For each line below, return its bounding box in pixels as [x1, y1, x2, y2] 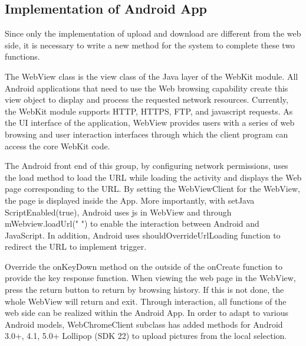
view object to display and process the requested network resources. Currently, [5, 93, 288, 106]
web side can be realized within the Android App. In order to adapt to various [5, 306, 289, 319]
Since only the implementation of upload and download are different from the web [5, 27, 301, 40]
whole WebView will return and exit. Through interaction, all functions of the [5, 295, 287, 307]
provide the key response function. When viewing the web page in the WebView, [5, 272, 296, 284]
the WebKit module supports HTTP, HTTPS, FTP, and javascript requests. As [5, 105, 293, 117]
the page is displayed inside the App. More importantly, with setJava [5, 194, 255, 206]
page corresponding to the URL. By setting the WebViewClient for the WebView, [5, 182, 300, 195]
